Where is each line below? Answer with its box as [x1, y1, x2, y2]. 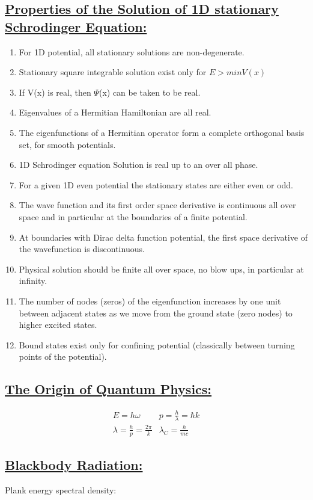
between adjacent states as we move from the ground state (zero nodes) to [19, 306, 293, 319]
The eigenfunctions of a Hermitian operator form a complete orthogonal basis [19, 126, 305, 138]
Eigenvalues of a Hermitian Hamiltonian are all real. [19, 106, 211, 119]
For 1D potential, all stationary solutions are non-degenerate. [19, 45, 245, 58]
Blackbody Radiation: [5, 455, 143, 474]
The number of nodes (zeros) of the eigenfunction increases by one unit [19, 294, 281, 307]
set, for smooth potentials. [19, 138, 116, 150]
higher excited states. [19, 318, 97, 331]
